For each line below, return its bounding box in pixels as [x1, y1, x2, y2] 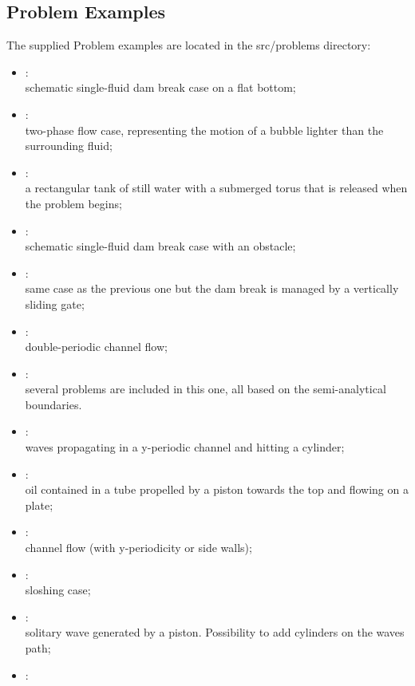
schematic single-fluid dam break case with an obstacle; [25, 238, 296, 254]
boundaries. [25, 396, 82, 412]
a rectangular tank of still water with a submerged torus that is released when [25, 179, 408, 196]
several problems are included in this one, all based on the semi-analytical [25, 380, 386, 397]
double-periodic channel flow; [25, 338, 168, 355]
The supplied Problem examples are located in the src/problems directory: [6, 37, 371, 53]
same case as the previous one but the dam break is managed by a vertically [25, 280, 399, 297]
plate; [25, 496, 53, 513]
